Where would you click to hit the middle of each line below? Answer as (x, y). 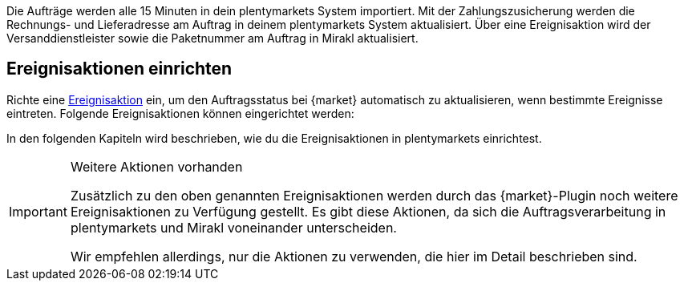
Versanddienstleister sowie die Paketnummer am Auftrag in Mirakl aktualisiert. (212, 38)
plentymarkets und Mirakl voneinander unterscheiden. (233, 227)
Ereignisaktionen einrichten (119, 69)
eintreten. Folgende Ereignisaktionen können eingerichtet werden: (180, 113)
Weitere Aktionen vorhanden (156, 166)
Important (38, 211)
